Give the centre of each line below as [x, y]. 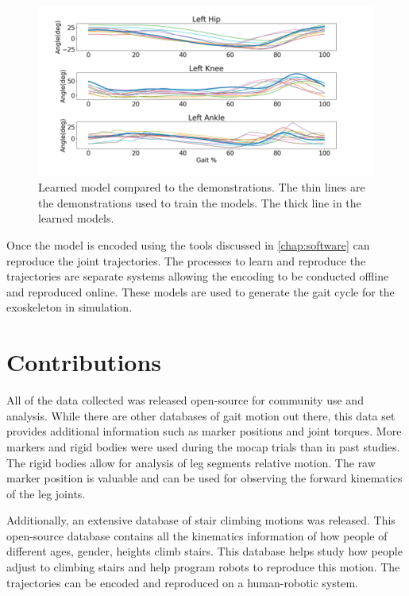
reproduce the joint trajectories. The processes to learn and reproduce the [186, 260]
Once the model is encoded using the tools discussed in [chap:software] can [188, 245]
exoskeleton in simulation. [69, 307]
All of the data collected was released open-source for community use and [185, 400]
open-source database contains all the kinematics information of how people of [197, 535]
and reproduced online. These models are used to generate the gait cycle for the [201, 291]
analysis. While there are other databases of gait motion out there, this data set [201, 415]
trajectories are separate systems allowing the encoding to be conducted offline [198, 276]
